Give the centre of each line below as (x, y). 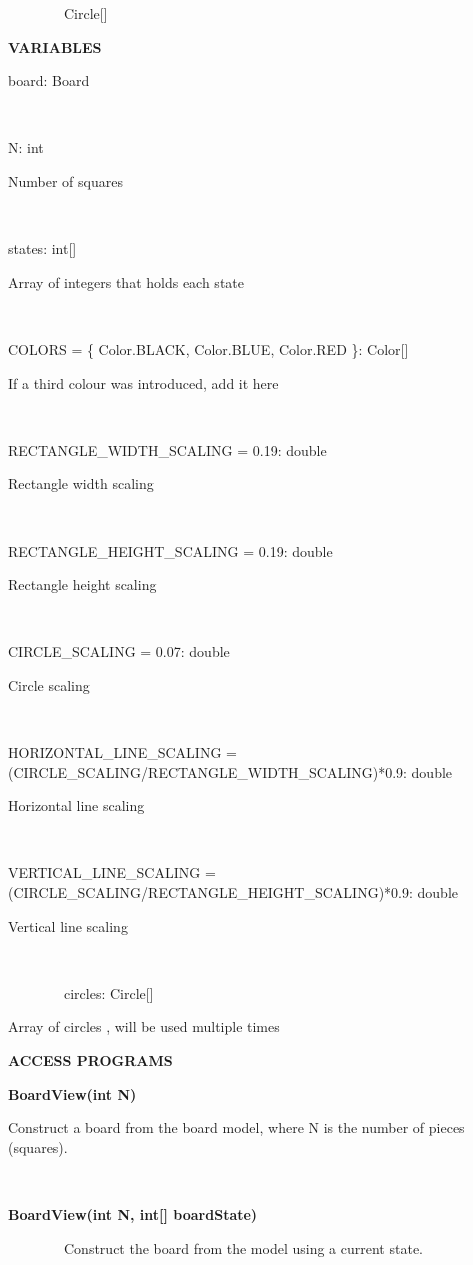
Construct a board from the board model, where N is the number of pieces (236, 1127)
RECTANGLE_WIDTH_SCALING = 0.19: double (167, 449)
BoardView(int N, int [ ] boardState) (133, 1213)
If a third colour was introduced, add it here (143, 382)
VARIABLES (55, 46)
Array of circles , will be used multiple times (144, 1026)
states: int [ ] (42, 248)
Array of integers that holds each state (126, 281)
